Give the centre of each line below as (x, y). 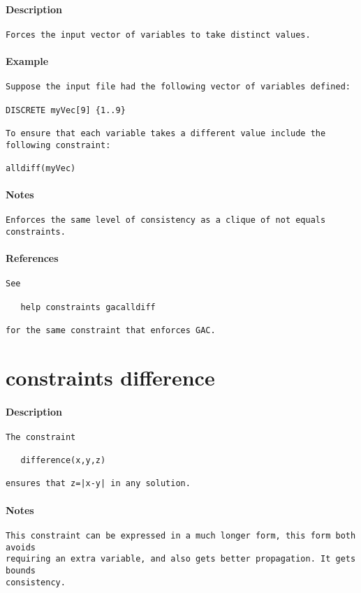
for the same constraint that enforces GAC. (111, 331)
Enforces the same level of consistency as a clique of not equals (166, 220)
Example (27, 61)
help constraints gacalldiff (88, 307)
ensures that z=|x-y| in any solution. (98, 484)
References (32, 258)
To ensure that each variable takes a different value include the (166, 133)
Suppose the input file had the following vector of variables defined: (178, 87)
